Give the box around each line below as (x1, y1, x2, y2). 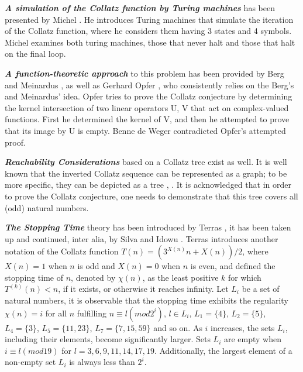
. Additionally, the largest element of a (154, 344, 292, 356)
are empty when (223, 333, 281, 345)
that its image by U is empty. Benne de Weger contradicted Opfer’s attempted (5, 124, 286, 136)
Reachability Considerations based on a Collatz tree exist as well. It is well (5, 156, 287, 168)
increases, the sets (211, 321, 275, 333)
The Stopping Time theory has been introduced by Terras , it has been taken (5, 221, 291, 233)
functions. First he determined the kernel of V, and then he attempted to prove (5, 113, 290, 125)
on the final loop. (5, 47, 66, 60)
